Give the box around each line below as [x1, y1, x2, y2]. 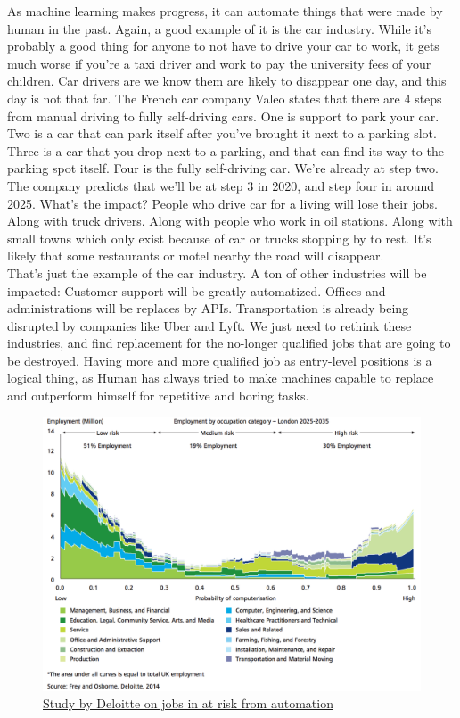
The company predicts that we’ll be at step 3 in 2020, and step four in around [7, 176, 435, 194]
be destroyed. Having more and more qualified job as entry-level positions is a [7, 351, 432, 369]
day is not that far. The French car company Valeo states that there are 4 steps [7, 88, 442, 107]
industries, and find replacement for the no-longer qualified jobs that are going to [7, 334, 451, 352]
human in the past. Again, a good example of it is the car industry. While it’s [7, 19, 432, 37]
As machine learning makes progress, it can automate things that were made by [7, 2, 443, 20]
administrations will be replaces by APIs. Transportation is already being [7, 299, 409, 318]
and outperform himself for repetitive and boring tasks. [7, 386, 309, 405]
